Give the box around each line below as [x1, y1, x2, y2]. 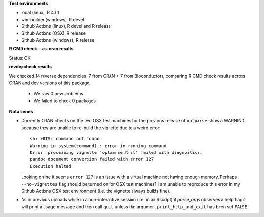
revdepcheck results [9, 64, 52, 70]
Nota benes [9, 109, 33, 115]
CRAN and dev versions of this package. [9, 80, 91, 86]
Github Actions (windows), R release [21, 37, 95, 43]
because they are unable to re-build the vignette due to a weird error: [21, 125, 161, 130]
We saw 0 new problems [33, 91, 83, 97]
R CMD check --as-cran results [9, 46, 74, 52]
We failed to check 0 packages [33, 98, 96, 104]
